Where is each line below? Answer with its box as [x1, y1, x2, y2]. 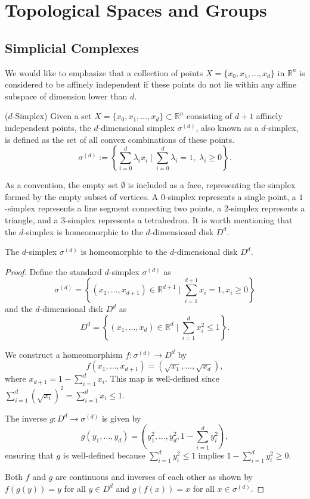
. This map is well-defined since [105, 372, 219, 385]
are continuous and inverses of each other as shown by [55, 470, 253, 483]
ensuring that [5, 449, 54, 461]
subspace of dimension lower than [5, 89, 128, 102]
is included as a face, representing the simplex [128, 179, 296, 191]
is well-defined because [63, 449, 145, 461]
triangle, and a [5, 213, 58, 226]
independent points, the [5, 121, 91, 133]
